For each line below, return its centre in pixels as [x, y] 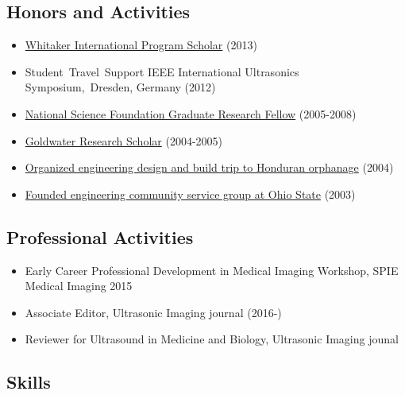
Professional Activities [100, 236]
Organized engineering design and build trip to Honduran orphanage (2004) [209, 167]
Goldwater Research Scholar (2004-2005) [123, 140]
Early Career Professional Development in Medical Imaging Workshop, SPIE [212, 270]
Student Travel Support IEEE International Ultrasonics [162, 71]
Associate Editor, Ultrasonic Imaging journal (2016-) [153, 312]
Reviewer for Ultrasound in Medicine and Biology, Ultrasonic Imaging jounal [212, 339]
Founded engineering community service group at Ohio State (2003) [190, 194]
